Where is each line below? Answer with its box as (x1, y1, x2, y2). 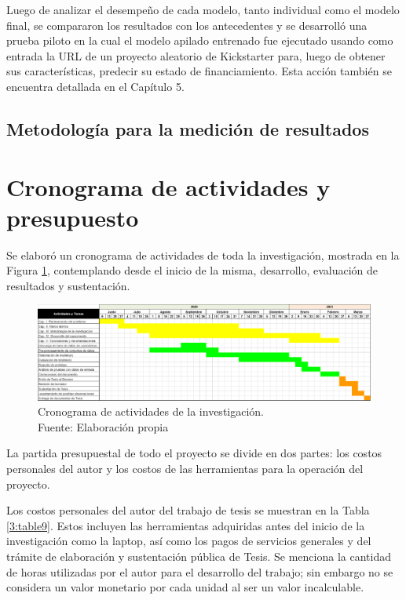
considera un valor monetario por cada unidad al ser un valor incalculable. (6, 579, 364, 595)
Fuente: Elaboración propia (38, 418, 169, 435)
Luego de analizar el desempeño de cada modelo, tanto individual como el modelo (6, 2, 400, 17)
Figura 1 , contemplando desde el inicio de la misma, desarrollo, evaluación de (6, 262, 379, 278)
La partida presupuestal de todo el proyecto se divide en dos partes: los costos (6, 445, 382, 461)
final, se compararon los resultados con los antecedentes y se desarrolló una (6, 16, 368, 33)
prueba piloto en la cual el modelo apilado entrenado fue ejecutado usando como (6, 32, 393, 49)
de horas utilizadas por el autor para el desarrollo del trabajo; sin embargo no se (6, 563, 393, 580)
